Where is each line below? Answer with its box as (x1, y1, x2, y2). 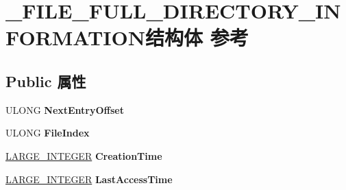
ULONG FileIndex (5, 126, 90, 140)
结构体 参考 (145, 23, 249, 51)
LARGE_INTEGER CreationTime (5, 148, 162, 163)
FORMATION (5, 23, 145, 51)
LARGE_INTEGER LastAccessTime (5, 171, 173, 186)
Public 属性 (5, 70, 86, 91)
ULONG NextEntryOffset (5, 102, 124, 117)
